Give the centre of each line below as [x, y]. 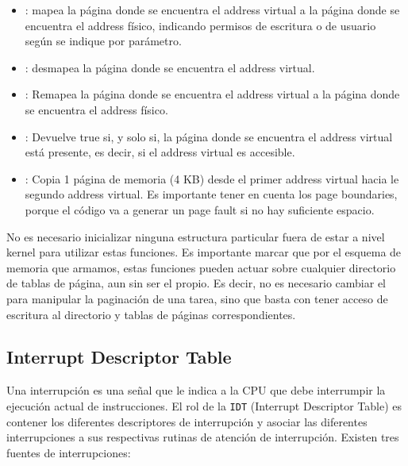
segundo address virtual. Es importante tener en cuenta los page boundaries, [211, 194]
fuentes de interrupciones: [69, 452]
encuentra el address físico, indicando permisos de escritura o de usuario [200, 25]
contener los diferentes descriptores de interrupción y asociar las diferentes [187, 421]
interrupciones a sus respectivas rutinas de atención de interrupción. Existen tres [203, 437]
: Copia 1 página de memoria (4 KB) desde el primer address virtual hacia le [212, 178]
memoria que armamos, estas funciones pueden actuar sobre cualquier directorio [201, 267]
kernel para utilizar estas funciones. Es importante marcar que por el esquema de [204, 252]
